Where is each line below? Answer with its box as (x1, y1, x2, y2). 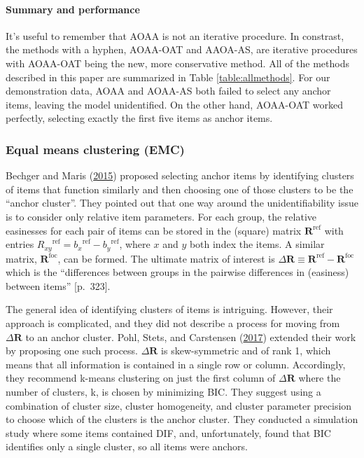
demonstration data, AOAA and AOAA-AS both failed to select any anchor (6, 83, 331, 98)
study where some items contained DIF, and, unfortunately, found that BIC (6, 425, 331, 440)
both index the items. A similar (189, 237, 325, 251)
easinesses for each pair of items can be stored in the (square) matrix (6, 223, 302, 237)
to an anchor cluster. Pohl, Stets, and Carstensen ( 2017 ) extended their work (25, 329, 356, 344)
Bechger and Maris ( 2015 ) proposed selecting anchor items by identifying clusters (6, 168, 354, 183)
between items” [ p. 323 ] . (6, 278, 111, 293)
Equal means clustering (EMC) (6, 140, 185, 158)
